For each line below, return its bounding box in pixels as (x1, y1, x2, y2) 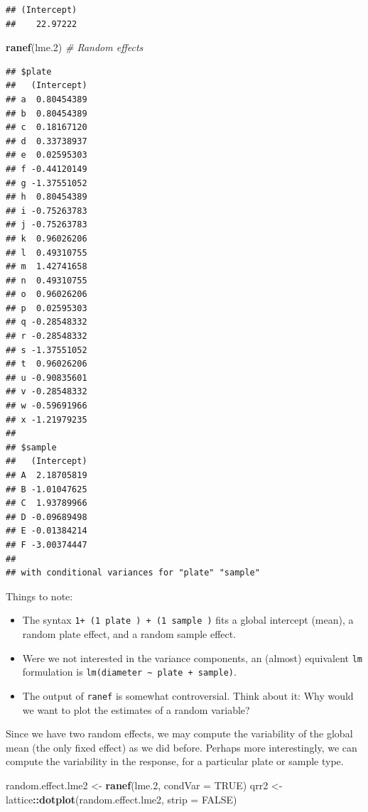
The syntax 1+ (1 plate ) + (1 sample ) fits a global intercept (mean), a (22, 612, 354, 627)
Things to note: (6, 588, 73, 603)
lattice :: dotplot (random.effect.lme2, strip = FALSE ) (6, 791, 237, 806)
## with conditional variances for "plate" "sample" (6, 568, 260, 578)
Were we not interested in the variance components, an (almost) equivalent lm (22, 650, 362, 665)
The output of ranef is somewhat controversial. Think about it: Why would (22, 688, 354, 703)
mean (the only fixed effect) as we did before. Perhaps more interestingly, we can (6, 740, 357, 754)
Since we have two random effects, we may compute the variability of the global (6, 726, 353, 741)
